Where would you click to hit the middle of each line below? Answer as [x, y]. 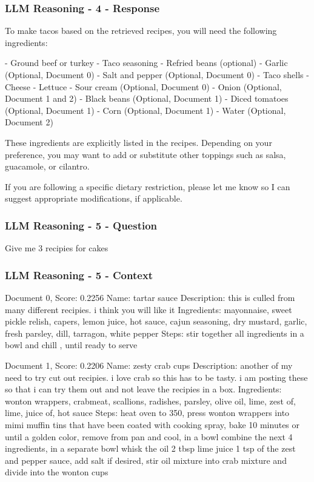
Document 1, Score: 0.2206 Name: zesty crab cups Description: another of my [149, 365]
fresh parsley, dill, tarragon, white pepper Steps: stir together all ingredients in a [155, 333]
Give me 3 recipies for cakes [57, 248]
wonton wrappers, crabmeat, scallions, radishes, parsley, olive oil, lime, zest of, [150, 401]
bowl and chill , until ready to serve [71, 345]
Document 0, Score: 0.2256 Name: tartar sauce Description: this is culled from [150, 297]
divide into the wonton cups [57, 472]
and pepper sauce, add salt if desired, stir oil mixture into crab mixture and [146, 460]
